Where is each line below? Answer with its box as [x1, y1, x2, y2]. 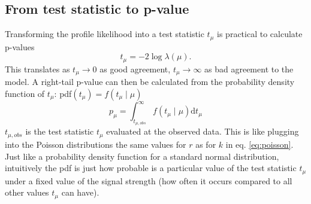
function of [5, 87, 45, 99]
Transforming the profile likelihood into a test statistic [5, 28, 204, 40]
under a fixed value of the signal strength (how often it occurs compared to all [5, 174, 292, 187]
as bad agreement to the [204, 62, 294, 75]
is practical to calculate [217, 28, 303, 40]
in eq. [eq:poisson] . [225, 138, 294, 150]
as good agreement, [99, 62, 171, 75]
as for [195, 138, 216, 150]
